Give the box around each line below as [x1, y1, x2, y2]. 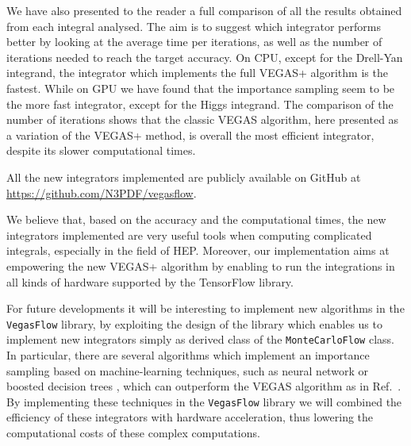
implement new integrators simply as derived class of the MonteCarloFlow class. [6, 331, 394, 348]
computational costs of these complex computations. [6, 425, 260, 441]
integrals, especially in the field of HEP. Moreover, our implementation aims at [6, 242, 390, 259]
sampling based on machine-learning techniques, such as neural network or [6, 362, 368, 379]
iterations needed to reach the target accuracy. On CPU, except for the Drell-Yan [6, 48, 403, 65]
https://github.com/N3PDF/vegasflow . [6, 184, 197, 201]
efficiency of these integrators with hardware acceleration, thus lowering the [6, 409, 374, 425]
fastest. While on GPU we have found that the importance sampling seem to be [6, 79, 395, 96]
